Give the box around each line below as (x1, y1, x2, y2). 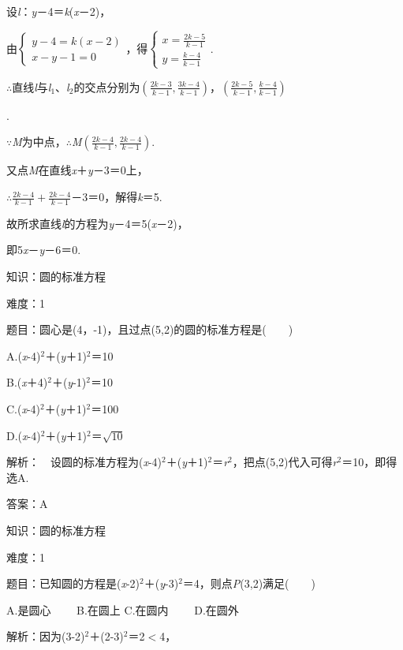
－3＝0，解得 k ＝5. (71, 189, 162, 205)
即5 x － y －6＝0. (6, 241, 81, 258)
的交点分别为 (73, 78, 140, 95)
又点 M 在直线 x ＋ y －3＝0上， (6, 162, 148, 178)
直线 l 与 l (12, 78, 51, 95)
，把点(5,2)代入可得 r (232, 454, 338, 470)
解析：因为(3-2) (6, 628, 85, 644)
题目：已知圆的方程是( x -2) (6, 575, 140, 592)
